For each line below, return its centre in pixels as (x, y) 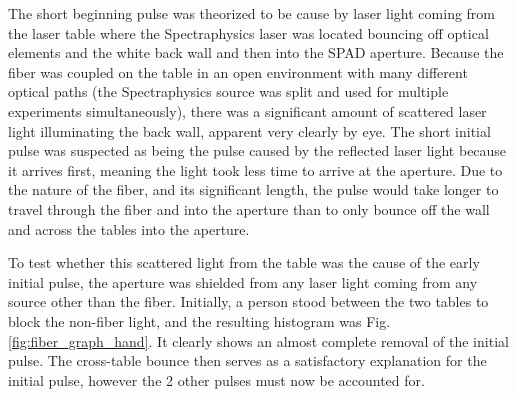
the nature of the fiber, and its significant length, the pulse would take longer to (253, 189)
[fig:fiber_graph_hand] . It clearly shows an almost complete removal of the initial (258, 340)
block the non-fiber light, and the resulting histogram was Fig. (199, 320)
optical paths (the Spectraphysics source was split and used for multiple (228, 91)
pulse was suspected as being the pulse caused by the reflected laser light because (257, 150)
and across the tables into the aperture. (129, 228)
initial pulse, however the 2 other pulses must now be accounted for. (216, 379)
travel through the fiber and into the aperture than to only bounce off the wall (249, 208)
